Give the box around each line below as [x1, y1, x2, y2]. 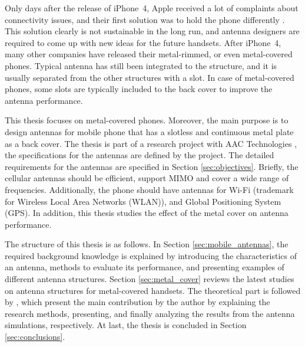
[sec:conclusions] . [5, 330, 65, 343]
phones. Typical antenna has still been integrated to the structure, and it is [5, 59, 277, 71]
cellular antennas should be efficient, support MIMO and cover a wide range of [5, 172, 289, 184]
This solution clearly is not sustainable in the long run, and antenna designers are [5, 25, 300, 37]
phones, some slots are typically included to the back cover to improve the [5, 83, 273, 95]
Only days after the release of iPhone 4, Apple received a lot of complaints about [5, 2, 299, 14]
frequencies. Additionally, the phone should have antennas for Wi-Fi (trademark [5, 183, 294, 195]
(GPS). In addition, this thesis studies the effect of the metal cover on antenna [5, 207, 289, 219]
